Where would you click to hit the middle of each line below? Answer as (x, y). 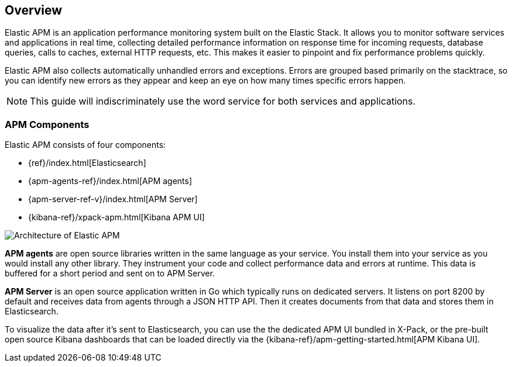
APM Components (47, 124)
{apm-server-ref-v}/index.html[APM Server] (113, 199)
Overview (34, 10)
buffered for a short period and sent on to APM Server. (110, 273)
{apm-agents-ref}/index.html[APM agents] (110, 181)
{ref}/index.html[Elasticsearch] (87, 163)
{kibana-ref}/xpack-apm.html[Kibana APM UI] (116, 217)
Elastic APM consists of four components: (85, 145)
